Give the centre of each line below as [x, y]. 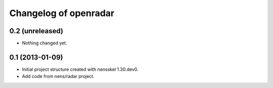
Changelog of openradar [62, 13]
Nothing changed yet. [45, 43]
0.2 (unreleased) [36, 31]
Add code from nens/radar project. [58, 76]
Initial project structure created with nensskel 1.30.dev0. [80, 69]
